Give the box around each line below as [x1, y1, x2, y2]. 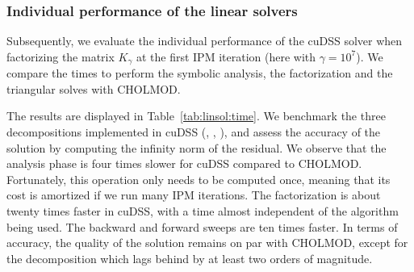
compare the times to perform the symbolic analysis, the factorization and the [6, 65, 393, 82]
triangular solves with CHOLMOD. [6, 80, 181, 97]
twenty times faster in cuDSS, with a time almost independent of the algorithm [6, 203, 399, 220]
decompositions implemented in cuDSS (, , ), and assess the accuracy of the [6, 123, 381, 140]
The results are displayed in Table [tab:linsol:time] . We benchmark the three [6, 107, 386, 124]
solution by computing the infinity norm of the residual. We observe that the [6, 139, 387, 156]
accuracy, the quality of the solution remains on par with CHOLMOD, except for [6, 234, 408, 251]
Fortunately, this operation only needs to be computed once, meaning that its [6, 170, 391, 187]
